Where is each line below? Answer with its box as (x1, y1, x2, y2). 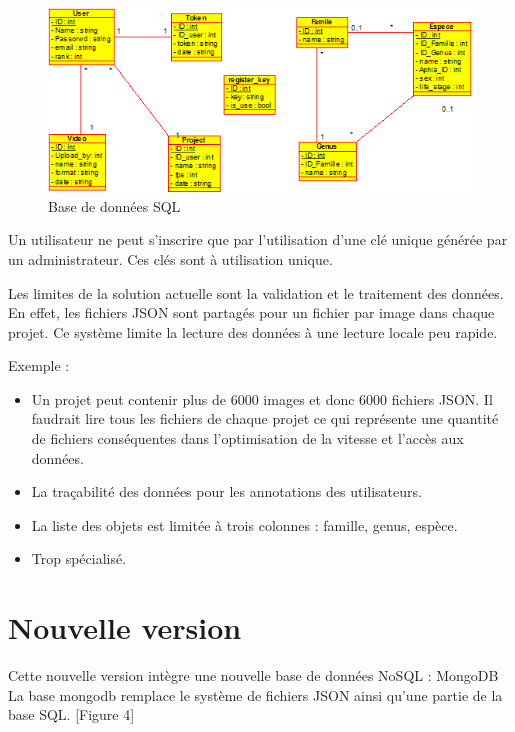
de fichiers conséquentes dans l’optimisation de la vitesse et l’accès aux (31, 428, 464, 449)
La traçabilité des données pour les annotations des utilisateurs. (31, 481, 422, 502)
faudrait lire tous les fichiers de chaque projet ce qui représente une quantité (31, 408, 499, 429)
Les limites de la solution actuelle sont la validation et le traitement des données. (8, 282, 504, 303)
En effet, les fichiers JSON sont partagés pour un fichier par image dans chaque (8, 302, 495, 323)
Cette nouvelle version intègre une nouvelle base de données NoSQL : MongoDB (8, 665, 499, 686)
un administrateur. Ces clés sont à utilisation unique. (8, 248, 333, 269)
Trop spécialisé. (31, 548, 127, 569)
